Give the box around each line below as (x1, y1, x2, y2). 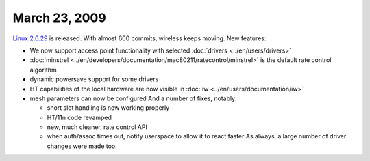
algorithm (29, 65, 58, 74)
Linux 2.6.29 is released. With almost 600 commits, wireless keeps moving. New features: (12, 34, 267, 42)
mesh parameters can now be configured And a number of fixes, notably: (29, 94, 237, 102)
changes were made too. (47, 142, 118, 150)
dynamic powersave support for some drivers (29, 75, 159, 83)
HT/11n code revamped (47, 113, 112, 121)
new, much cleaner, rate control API (47, 123, 147, 131)
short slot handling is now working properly (47, 104, 170, 112)
